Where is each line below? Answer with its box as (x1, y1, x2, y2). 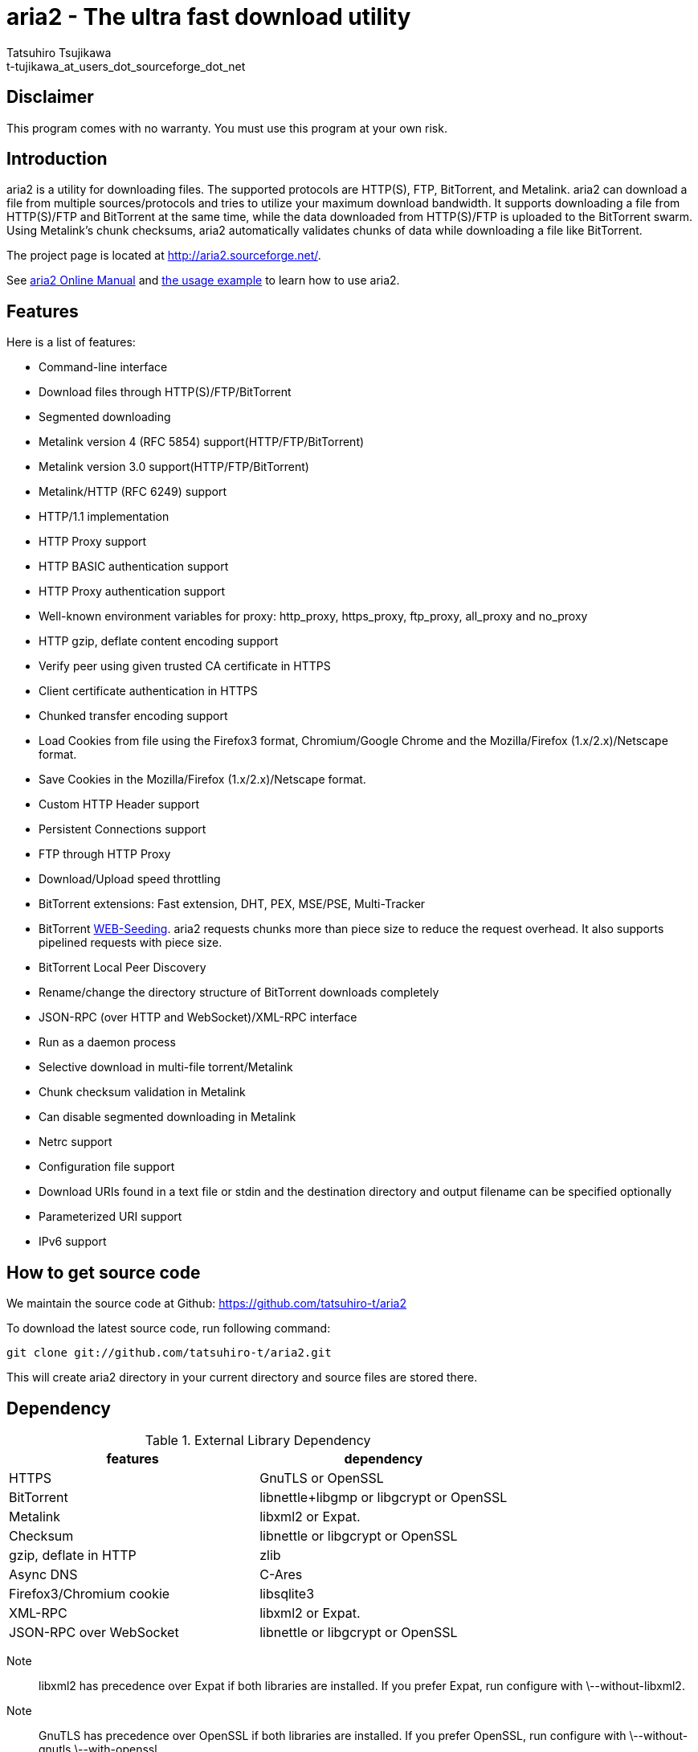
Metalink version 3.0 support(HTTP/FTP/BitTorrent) (39, 460, 309, 474)
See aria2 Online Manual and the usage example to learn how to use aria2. (6, 273, 400, 288)
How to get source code (6, 1262, 201, 1283)
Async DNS (9, 1566, 78, 1582)
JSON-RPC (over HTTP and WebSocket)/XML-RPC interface (39, 1010, 357, 1025)
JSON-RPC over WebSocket (9, 1623, 179, 1640)
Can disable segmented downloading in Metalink (39, 1110, 296, 1124)
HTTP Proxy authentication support (39, 584, 226, 599)
